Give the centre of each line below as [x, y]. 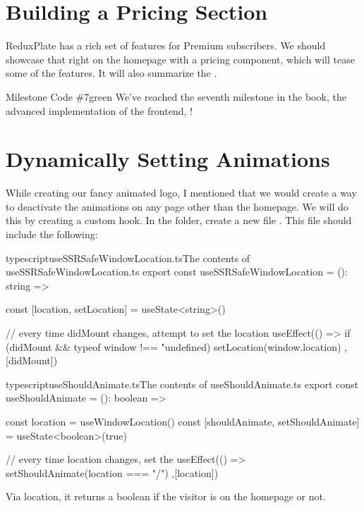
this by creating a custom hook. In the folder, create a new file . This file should [179, 220]
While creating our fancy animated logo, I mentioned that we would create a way [181, 193]
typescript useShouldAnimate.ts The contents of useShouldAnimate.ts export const [182, 384]
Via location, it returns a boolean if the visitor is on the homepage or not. [166, 496]
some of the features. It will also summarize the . [111, 73]
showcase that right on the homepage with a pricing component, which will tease [180, 59]
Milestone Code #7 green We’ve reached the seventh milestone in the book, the [176, 96]
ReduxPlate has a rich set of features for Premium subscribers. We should [166, 45]
